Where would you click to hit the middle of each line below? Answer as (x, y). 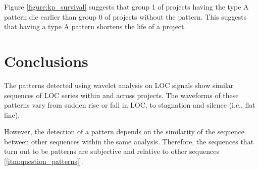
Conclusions (46, 61)
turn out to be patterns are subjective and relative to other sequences (112, 151)
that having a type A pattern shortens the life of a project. (95, 26)
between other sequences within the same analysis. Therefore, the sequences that (129, 141)
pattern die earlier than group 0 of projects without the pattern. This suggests (125, 16)
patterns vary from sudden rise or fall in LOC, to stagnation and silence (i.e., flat (130, 105)
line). (12, 114)
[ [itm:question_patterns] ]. (44, 161)
